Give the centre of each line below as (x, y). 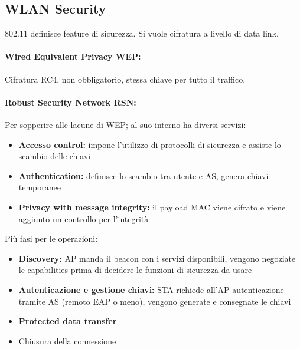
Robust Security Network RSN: (71, 102)
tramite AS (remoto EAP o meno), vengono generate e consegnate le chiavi (155, 301)
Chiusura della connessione (67, 340)
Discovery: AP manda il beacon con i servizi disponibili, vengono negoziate (157, 258)
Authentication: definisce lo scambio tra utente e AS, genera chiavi (144, 175)
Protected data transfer (68, 321)
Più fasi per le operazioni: (51, 238)
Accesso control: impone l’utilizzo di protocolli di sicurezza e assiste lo (150, 144)
